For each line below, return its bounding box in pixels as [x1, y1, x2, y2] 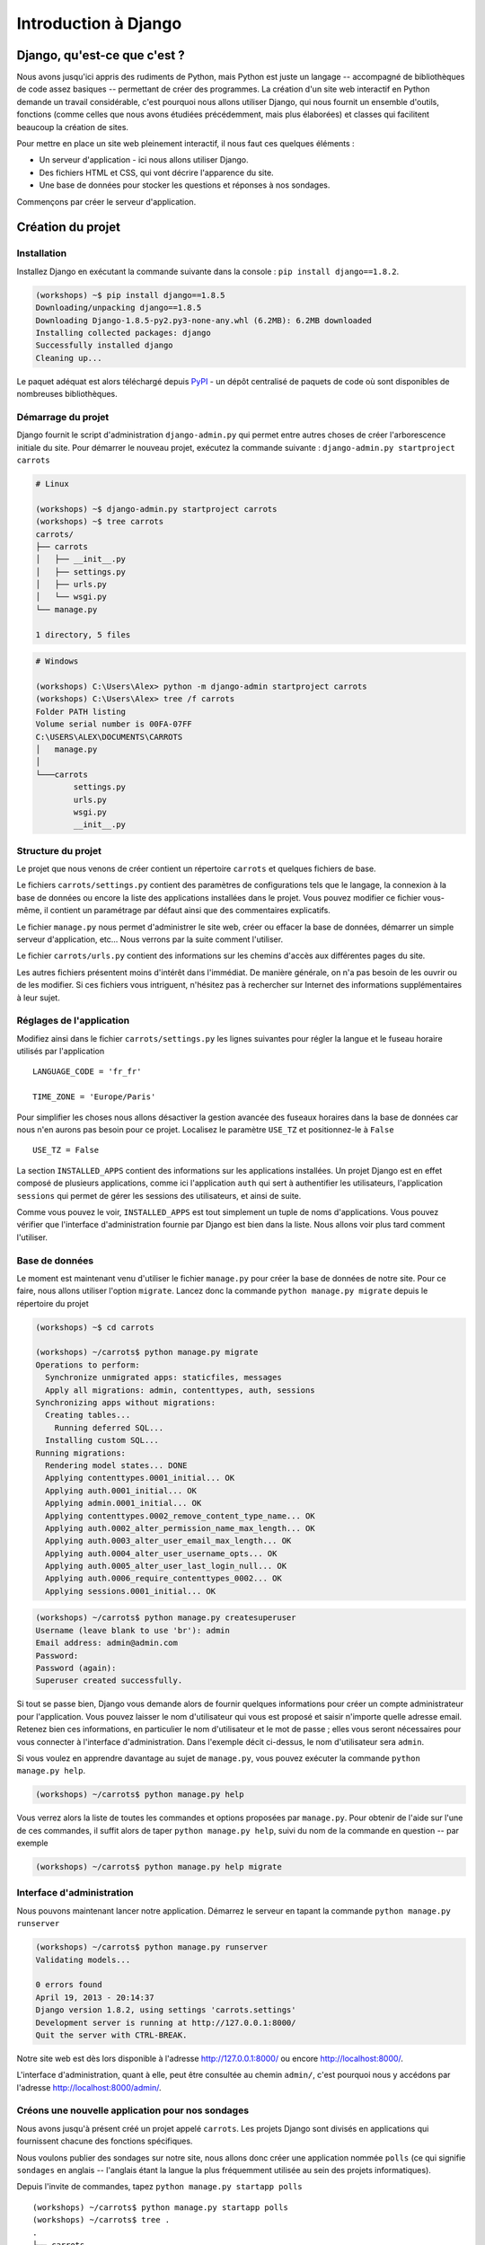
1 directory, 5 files [35, 629, 131, 639]
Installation [16, 247, 67, 260]
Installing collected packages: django [35, 328, 211, 338]
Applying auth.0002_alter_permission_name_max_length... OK [45, 1523, 315, 1533]
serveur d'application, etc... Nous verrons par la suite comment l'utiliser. [16, 934, 283, 945]
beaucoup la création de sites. [16, 121, 129, 132]
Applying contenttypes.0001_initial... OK [45, 1473, 235, 1483]
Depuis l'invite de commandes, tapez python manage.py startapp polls [16, 2181, 303, 2192]
